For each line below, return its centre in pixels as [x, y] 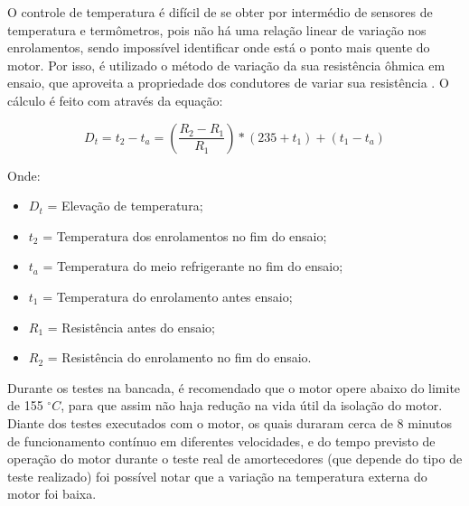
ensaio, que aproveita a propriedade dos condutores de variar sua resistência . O [228, 83]
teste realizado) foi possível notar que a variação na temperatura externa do [217, 476]
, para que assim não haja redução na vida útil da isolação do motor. [252, 405]
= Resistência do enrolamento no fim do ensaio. [179, 357]
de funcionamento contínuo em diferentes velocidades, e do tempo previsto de [221, 440]
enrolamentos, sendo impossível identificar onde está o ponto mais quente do [219, 47]
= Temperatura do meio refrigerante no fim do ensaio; [193, 266]
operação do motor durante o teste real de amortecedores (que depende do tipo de [235, 459]
